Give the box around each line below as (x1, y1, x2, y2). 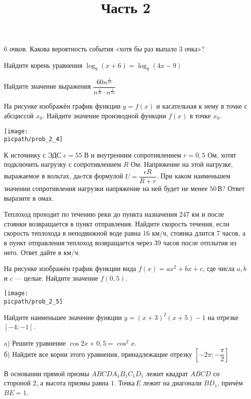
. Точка (114, 378, 135, 388)
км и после (192, 209, 224, 219)
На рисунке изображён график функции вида (4, 263, 136, 273)
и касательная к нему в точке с (156, 101, 248, 111)
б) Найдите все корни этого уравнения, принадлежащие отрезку (4, 349, 192, 359)
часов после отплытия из (163, 238, 236, 248)
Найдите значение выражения (4, 81, 91, 91)
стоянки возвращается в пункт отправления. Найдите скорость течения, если (4, 218, 230, 228)
